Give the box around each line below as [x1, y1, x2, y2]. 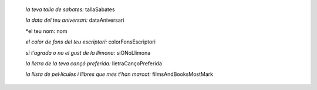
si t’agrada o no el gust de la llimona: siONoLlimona [25, 49, 151, 56]
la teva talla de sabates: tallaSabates [25, 6, 115, 13]
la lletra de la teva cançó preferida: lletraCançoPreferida [25, 59, 163, 67]
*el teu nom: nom [25, 27, 68, 35]
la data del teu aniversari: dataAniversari [25, 16, 124, 24]
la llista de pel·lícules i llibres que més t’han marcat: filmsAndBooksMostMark [25, 71, 214, 78]
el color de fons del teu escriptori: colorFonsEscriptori [25, 38, 156, 45]
